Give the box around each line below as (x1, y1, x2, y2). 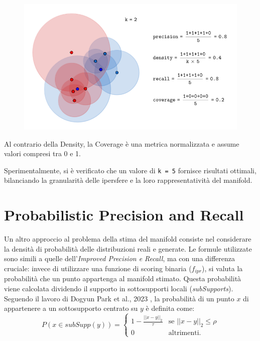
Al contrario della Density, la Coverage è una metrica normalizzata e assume (4, 138, 239, 149)
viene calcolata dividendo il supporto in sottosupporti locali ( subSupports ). (4, 283, 233, 294)
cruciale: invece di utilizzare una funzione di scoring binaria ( (4, 263, 192, 273)
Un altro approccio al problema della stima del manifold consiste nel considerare (4, 234, 251, 244)
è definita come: (146, 303, 195, 313)
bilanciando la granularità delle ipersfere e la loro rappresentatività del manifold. (4, 175, 252, 185)
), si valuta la (202, 263, 243, 273)
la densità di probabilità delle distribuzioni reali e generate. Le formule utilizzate (4, 243, 252, 254)
